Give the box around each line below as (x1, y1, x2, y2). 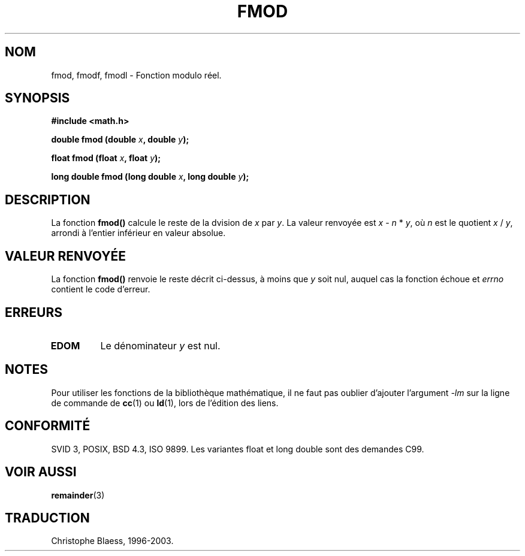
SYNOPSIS (5, 90, 70, 106)
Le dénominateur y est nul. (100, 339, 221, 352)
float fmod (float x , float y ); (51, 153, 161, 164)
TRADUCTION (5, 510, 90, 525)
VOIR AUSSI (5, 464, 77, 480)
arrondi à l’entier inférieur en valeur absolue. (51, 228, 226, 238)
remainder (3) (51, 489, 105, 500)
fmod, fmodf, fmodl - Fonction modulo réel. (51, 69, 222, 80)
